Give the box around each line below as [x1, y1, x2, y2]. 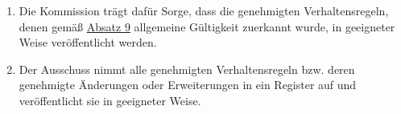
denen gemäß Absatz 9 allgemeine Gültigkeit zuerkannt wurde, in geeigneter [19, 18, 395, 35]
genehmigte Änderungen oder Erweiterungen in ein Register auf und [19, 76, 357, 93]
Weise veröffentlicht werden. [19, 34, 157, 51]
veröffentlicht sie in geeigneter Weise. [19, 92, 201, 108]
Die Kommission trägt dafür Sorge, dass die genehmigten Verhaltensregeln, [19, 2, 389, 18]
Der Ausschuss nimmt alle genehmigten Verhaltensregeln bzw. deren [19, 60, 355, 77]
